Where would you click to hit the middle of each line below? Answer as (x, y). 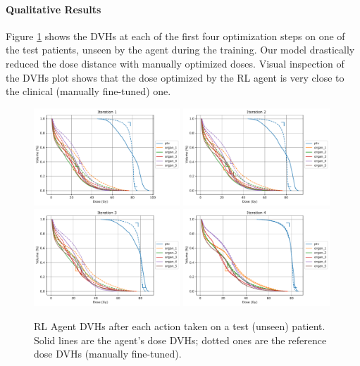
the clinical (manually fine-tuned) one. (88, 91)
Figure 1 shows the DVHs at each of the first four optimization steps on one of (175, 36)
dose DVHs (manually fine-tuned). (108, 354)
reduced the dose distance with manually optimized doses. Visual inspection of (175, 63)
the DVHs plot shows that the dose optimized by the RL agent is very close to (175, 77)
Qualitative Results (54, 9)
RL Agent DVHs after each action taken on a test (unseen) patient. (180, 326)
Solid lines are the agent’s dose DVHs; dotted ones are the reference (180, 340)
